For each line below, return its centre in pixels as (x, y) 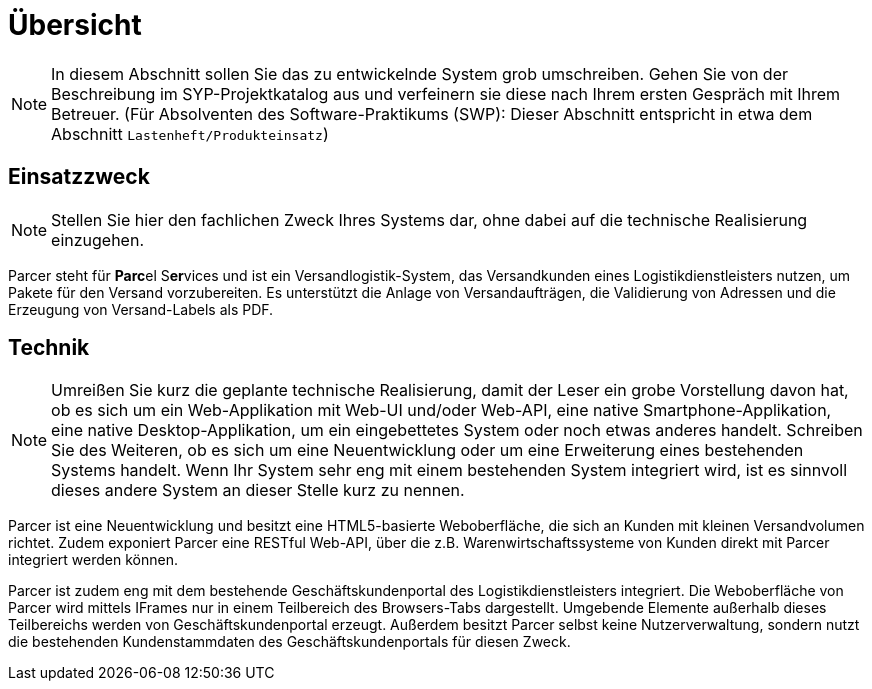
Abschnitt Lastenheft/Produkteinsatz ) (190, 133)
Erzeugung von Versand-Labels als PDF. (141, 309)
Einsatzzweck (79, 177)
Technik (49, 348)
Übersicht (75, 25)
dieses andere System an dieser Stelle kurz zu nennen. (258, 490)
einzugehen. (98, 239)
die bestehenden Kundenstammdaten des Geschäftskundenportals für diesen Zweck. (289, 642)
